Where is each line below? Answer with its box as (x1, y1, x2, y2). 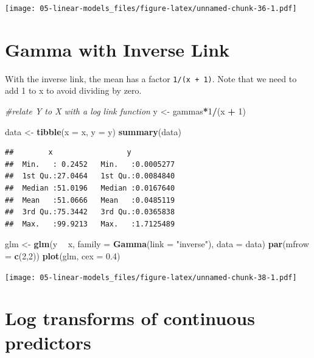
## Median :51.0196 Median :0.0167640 (5, 184, 175, 192)
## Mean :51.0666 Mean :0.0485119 (5, 195, 175, 205)
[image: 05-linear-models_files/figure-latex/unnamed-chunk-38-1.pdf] (5, 273, 297, 282)
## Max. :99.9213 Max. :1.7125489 (5, 219, 175, 228)
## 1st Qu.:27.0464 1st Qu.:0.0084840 (5, 172, 175, 181)
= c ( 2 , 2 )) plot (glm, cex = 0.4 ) (5, 249, 120, 262)
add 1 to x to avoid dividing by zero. (5, 84, 142, 97)
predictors (5, 329, 91, 354)
